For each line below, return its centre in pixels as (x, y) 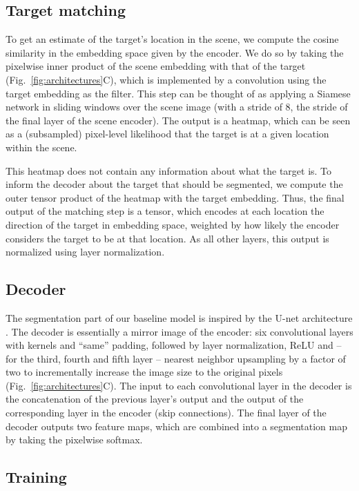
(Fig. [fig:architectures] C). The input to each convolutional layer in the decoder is (179, 385)
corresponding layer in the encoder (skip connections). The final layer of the (166, 413)
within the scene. (41, 147)
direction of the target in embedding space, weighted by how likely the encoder (173, 224)
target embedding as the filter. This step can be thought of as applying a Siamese (178, 93)
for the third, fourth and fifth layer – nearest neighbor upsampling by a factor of (176, 358)
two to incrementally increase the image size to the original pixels (144, 372)
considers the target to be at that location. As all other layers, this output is (167, 238)
